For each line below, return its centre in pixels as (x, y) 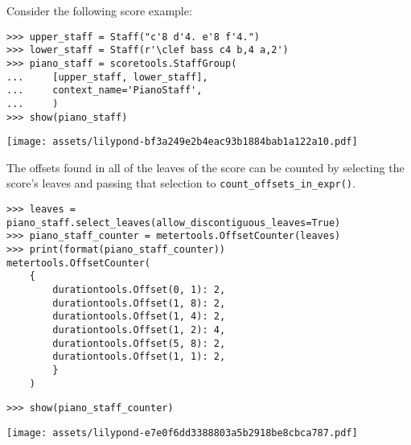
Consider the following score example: (99, 10)
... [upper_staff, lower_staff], (107, 77)
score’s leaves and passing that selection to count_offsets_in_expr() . (181, 183)
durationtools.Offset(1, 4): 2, (139, 317)
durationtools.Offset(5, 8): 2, (139, 343)
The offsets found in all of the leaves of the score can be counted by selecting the (205, 167)
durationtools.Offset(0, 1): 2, (139, 290)
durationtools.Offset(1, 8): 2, (139, 303)
